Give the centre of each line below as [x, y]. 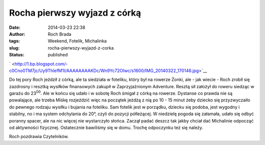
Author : [17, 34]
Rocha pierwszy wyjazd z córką [75, 13]
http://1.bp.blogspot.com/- [41, 64]
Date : [15, 27]
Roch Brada [60, 34]
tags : [14, 41]
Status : [17, 55]
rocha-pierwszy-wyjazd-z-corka [81, 48]
